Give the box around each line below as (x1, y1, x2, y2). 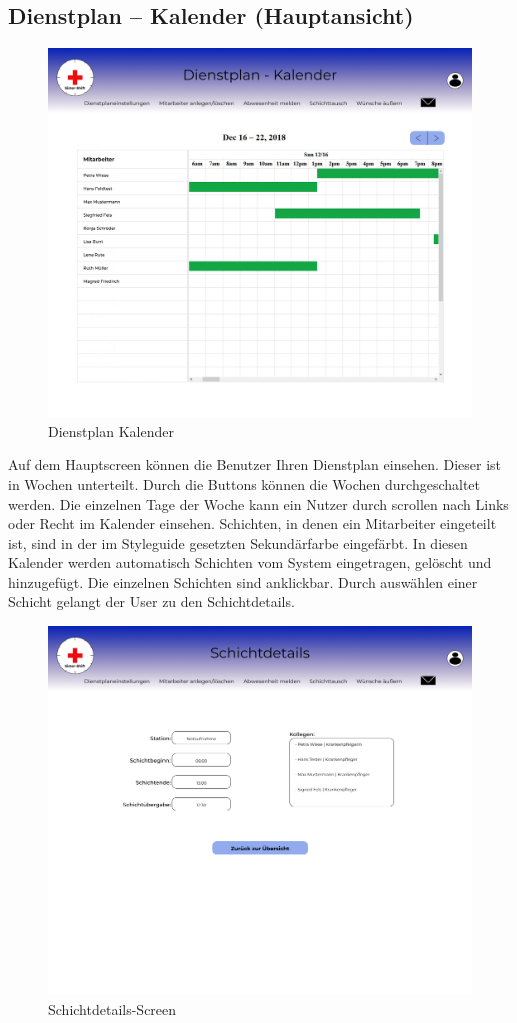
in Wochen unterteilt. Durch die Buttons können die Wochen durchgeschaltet (8, 473, 481, 494)
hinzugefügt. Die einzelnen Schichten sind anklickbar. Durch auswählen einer (8, 571, 478, 592)
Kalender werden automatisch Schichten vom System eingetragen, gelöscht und (8, 552, 492, 573)
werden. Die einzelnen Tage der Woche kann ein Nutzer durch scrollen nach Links (8, 493, 509, 514)
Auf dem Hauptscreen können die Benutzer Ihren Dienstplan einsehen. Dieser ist (8, 454, 502, 475)
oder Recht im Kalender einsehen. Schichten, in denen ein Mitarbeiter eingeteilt (8, 513, 497, 534)
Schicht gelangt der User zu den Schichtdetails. (8, 591, 295, 612)
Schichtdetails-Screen (48, 998, 177, 1019)
